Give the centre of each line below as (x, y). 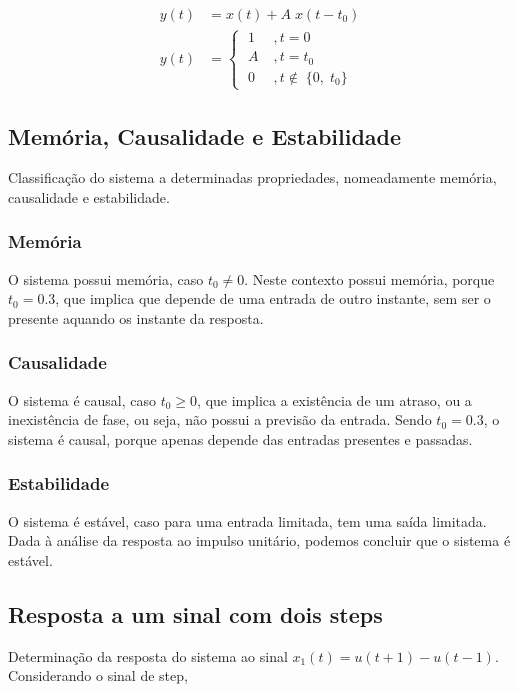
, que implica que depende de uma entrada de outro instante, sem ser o (273, 298)
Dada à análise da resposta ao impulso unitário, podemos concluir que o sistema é (259, 540)
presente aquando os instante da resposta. (136, 317)
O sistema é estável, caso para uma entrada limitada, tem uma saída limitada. (247, 520)
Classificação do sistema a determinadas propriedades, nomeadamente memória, (252, 177)
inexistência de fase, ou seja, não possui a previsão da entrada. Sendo (220, 419)
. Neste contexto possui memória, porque (369, 278)
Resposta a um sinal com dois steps (195, 613)
